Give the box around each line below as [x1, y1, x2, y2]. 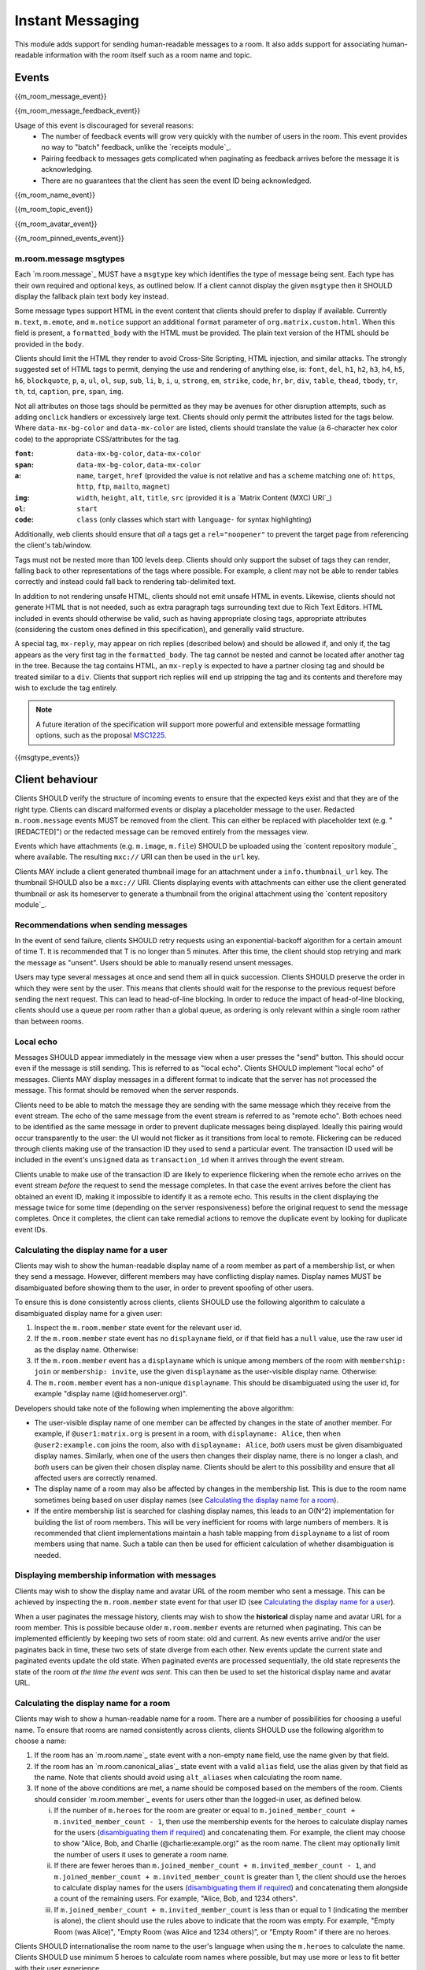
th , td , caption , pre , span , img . [14, 387, 124, 396]
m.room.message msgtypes [14, 253, 125, 264]
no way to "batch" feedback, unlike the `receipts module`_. [41, 143, 231, 152]
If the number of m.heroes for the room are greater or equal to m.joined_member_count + [54, 1805, 356, 1816]
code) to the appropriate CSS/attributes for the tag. [14, 434, 181, 444]
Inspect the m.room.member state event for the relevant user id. [34, 1322, 242, 1332]
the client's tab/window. [14, 541, 92, 550]
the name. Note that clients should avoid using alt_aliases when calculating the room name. [34, 1773, 342, 1782]
